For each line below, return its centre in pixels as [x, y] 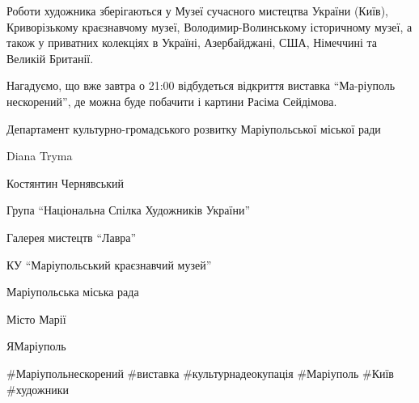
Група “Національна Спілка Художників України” [129, 210]
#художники [38, 389]
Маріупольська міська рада [73, 292]
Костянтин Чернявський [65, 182]
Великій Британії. [50, 58]
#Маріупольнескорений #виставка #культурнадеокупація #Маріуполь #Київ [200, 373]
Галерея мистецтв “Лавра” [72, 237]
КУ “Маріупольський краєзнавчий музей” [109, 264]
